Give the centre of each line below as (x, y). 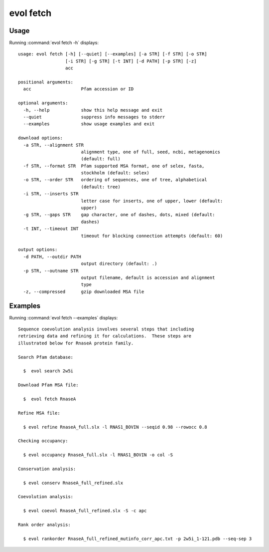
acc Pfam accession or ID (78, 89)
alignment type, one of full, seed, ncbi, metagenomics (151, 152)
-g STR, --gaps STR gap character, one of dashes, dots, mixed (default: (119, 215)
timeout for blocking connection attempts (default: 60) (152, 236)
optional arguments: (43, 103)
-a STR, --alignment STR (54, 145)
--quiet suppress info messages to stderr (94, 117)
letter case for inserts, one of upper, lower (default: (152, 201)
